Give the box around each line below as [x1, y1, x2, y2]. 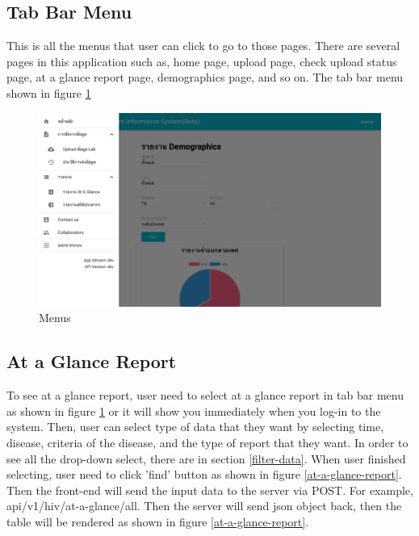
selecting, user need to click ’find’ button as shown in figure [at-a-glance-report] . [6, 466, 402, 483]
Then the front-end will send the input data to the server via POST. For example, [6, 481, 413, 498]
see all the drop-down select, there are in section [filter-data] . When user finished [6, 450, 406, 467]
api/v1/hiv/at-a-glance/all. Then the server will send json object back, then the [6, 497, 402, 514]
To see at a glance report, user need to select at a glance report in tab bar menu [6, 387, 404, 404]
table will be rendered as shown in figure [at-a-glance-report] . [6, 513, 309, 530]
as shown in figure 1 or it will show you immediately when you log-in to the [6, 402, 381, 419]
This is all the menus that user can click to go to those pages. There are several [6, 37, 400, 54]
